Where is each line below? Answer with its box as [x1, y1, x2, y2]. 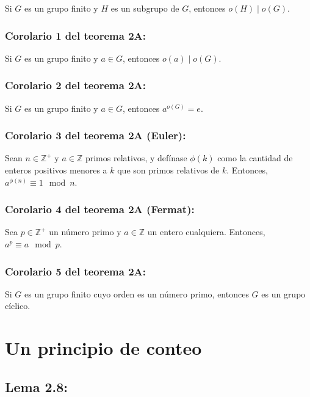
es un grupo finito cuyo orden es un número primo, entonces [24, 287, 249, 300]
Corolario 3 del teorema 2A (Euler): [5, 128, 186, 143]
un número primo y [49, 225, 121, 238]
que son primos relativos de [117, 164, 220, 177]
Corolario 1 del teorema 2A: [5, 27, 146, 43]
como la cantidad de [217, 151, 293, 164]
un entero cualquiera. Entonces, [147, 225, 265, 238]
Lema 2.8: [5, 377, 68, 396]
